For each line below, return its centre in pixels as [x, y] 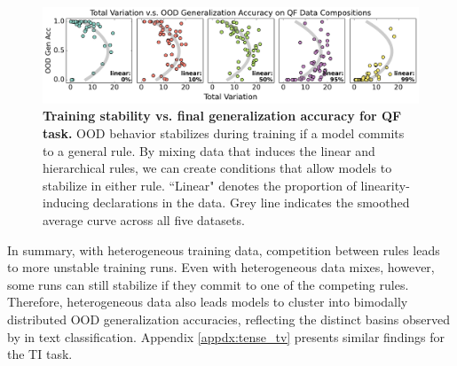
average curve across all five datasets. [144, 220]
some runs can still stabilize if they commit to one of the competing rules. [208, 284]
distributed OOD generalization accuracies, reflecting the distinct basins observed [229, 319]
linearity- [385, 185]
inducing [66, 202]
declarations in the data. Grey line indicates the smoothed [251, 202]
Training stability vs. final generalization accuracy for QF [222, 116]
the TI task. [40, 354]
